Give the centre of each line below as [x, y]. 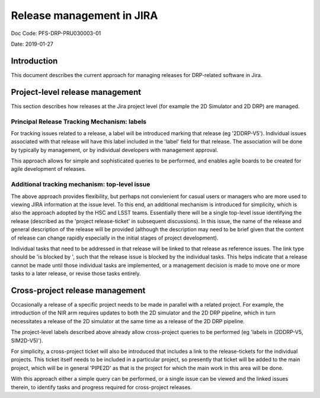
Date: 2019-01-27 [32, 44]
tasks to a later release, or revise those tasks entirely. [76, 273]
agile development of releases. [49, 169]
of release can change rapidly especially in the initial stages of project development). [115, 238]
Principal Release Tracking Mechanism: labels [79, 122]
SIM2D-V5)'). [27, 340]
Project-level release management [76, 92]
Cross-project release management [78, 290]
